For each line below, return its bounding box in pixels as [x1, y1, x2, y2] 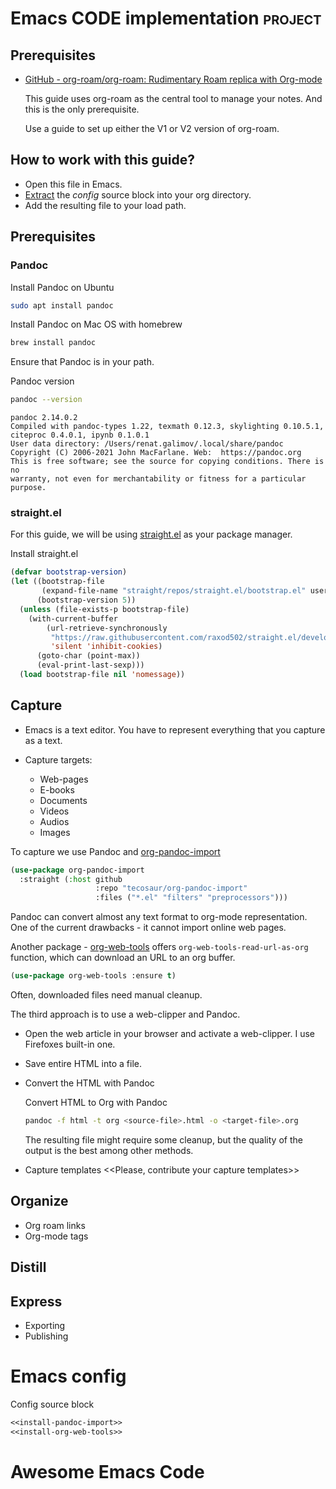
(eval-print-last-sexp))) [36, 660, 145, 671]
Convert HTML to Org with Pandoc [24, 1097, 168, 1109]
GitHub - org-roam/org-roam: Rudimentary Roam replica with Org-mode [24, 73, 323, 85]
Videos [39, 805, 70, 817]
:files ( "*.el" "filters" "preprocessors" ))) [95, 893, 288, 903]
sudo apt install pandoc [10, 300, 114, 311]
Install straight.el [10, 548, 79, 560]
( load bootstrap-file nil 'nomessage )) [19, 670, 186, 680]
